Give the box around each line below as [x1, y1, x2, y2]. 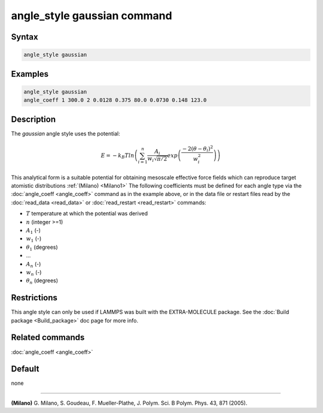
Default [11, 364, 39, 374]
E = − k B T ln [100, 152, 135, 160]
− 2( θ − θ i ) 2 [182, 144, 214, 153]
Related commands [11, 333, 85, 343]
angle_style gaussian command [11, 9, 173, 22]
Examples [11, 69, 49, 79]
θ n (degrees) [26, 277, 59, 286]
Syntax [11, 32, 38, 42]
